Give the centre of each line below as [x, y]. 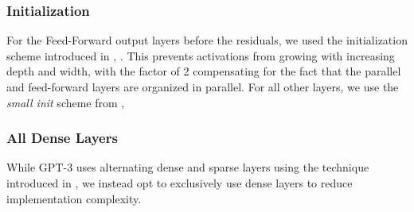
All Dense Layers [62, 138]
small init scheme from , [66, 102]
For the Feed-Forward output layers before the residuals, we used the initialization [207, 40]
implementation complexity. [74, 198]
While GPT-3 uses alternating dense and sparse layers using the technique [188, 167]
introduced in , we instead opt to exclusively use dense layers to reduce [180, 183]
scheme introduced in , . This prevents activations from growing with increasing [201, 55]
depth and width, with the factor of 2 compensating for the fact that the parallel [204, 71]
